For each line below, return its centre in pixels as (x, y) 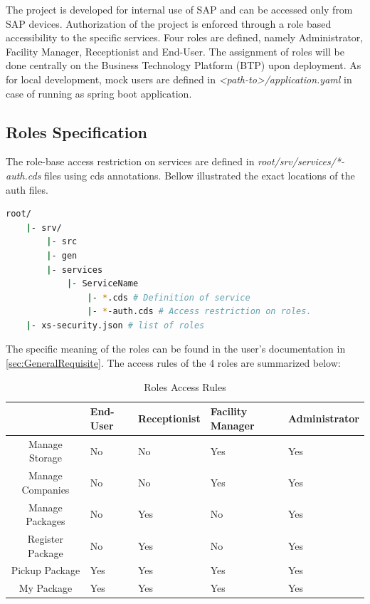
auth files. (27, 189)
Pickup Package (46, 570)
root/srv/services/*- (301, 161)
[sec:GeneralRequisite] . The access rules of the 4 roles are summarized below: (173, 363)
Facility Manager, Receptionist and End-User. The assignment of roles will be (175, 51)
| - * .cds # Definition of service (169, 297)
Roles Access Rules (185, 386)
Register (45, 539)
